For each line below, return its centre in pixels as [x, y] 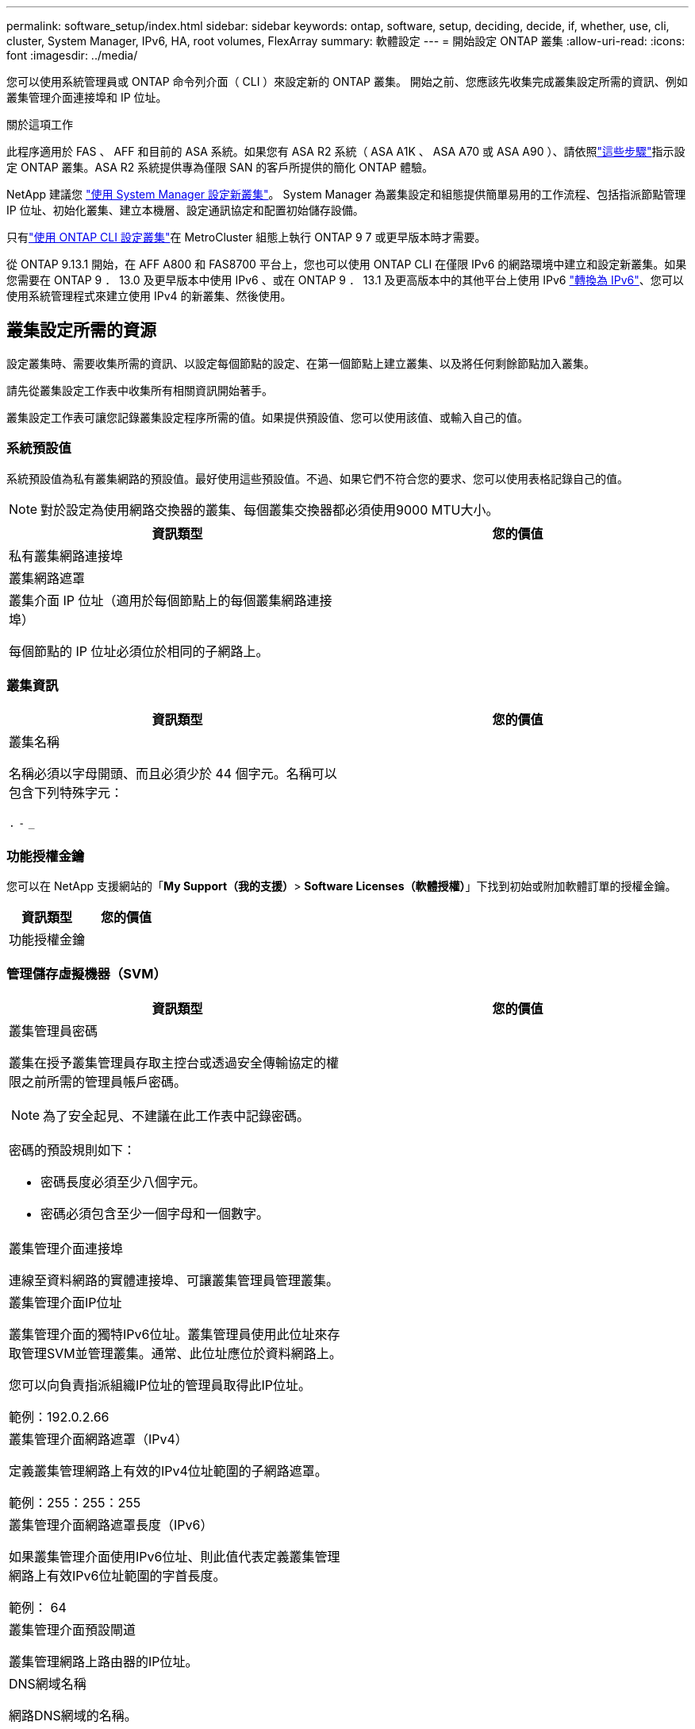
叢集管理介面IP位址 [65, 1302]
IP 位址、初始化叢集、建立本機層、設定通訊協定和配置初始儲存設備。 [185, 210]
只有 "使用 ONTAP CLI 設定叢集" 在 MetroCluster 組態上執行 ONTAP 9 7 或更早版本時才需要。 [246, 237]
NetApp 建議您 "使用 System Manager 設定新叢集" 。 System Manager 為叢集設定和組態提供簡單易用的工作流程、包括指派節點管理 [346, 194]
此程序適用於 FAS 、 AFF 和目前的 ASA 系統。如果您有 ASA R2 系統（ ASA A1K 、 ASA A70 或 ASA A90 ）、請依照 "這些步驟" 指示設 [346, 151]
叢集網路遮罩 [47, 578]
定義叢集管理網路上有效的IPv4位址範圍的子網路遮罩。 [168, 1470]
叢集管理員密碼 [54, 1030]
